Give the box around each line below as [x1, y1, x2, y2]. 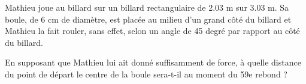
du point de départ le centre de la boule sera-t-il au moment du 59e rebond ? [5, 67, 287, 80]
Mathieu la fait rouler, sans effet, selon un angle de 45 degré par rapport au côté [5, 24, 300, 37]
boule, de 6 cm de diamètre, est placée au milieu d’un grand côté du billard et [5, 13, 292, 25]
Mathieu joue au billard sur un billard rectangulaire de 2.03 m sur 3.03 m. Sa [5, 1, 289, 13]
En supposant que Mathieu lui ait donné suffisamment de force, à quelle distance [5, 56, 301, 69]
